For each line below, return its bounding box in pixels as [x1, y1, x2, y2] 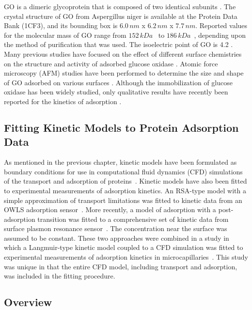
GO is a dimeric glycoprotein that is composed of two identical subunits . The [4, 1, 236, 11]
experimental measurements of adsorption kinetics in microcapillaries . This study [4, 252, 248, 262]
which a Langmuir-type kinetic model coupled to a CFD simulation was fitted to [4, 242, 243, 252]
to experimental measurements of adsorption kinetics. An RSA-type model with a [4, 185, 246, 195]
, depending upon [194, 30, 246, 40]
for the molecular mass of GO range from [4, 30, 126, 40]
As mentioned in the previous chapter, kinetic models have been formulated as [4, 157, 237, 167]
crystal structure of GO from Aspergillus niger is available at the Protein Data [4, 11, 237, 21]
